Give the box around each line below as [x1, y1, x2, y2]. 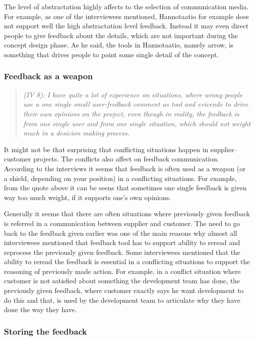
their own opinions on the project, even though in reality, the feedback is [23, 108, 239, 118]
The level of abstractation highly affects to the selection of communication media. [4, 1, 249, 11]
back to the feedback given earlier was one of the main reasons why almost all [4, 227, 237, 238]
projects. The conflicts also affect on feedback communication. [33, 154, 219, 164]
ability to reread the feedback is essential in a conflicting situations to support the [4, 256, 250, 267]
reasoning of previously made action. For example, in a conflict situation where [4, 266, 241, 276]
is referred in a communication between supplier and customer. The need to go [4, 218, 240, 228]
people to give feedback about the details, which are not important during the [4, 30, 238, 40]
